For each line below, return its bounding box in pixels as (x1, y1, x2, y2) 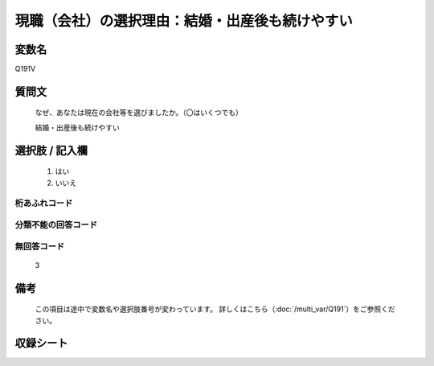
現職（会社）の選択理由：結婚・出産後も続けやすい (14, 12, 354, 30)
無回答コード (14, 241, 65, 252)
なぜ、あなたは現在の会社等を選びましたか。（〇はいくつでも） (35, 108, 243, 117)
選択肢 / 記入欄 (14, 143, 88, 157)
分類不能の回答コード (14, 219, 98, 230)
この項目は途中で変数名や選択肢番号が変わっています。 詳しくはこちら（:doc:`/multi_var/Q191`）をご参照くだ (35, 304, 395, 314)
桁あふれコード (14, 198, 73, 209)
